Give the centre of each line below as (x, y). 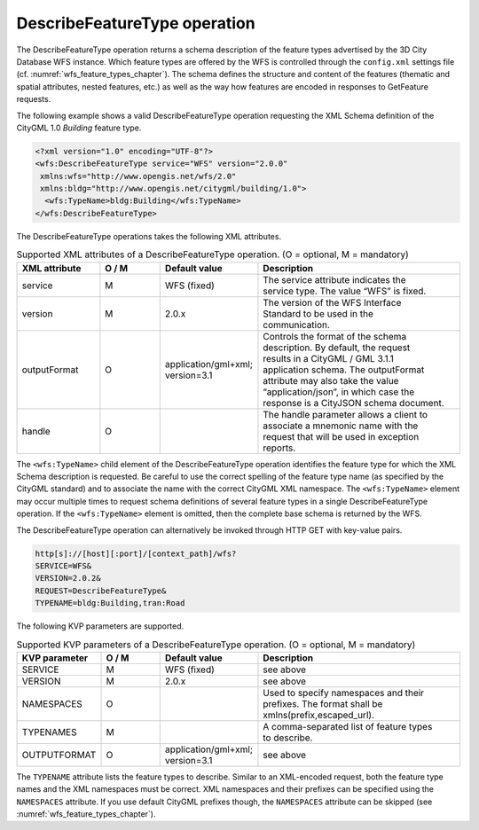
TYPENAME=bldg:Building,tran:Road (110, 603)
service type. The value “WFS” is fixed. (345, 291)
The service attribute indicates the (335, 279)
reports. (279, 448)
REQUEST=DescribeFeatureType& (101, 591)
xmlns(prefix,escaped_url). (318, 715)
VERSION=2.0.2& (68, 578)
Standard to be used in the (318, 313)
